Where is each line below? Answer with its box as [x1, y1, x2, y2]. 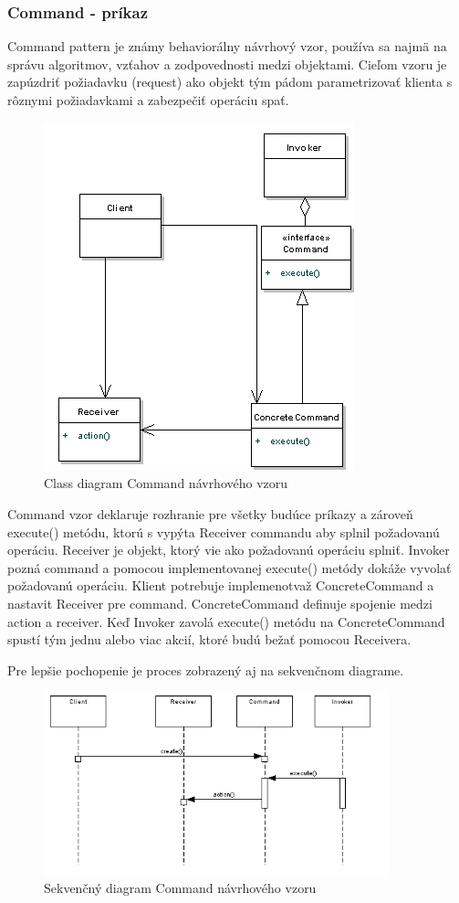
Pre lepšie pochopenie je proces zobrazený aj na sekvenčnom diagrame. [7, 660, 404, 679]
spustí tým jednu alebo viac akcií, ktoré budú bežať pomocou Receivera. [7, 630, 412, 649]
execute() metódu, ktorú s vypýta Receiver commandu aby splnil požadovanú [7, 522, 440, 541]
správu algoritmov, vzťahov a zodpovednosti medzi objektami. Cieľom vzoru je [7, 54, 447, 73]
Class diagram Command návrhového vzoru [44, 473, 288, 493]
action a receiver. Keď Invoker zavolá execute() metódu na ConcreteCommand [7, 611, 445, 631]
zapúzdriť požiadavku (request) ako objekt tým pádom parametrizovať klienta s [7, 72, 453, 91]
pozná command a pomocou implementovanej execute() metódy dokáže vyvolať [7, 558, 452, 577]
